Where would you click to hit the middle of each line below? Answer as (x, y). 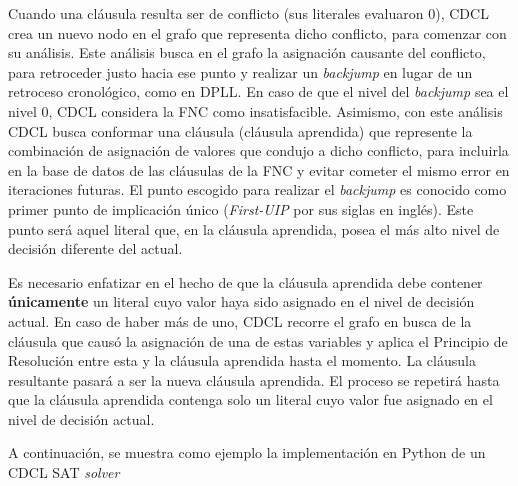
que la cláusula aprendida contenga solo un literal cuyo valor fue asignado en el (250, 399)
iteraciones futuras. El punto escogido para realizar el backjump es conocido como (257, 189)
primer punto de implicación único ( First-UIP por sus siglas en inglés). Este (241, 208)
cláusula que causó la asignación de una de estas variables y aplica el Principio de (258, 340)
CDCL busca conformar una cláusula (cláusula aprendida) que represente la (240, 130)
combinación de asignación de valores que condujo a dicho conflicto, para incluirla (258, 150)
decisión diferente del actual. (95, 248)
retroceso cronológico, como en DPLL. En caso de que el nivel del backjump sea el (258, 91)
